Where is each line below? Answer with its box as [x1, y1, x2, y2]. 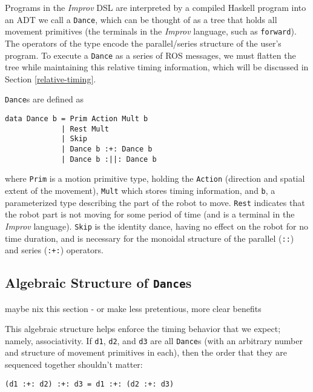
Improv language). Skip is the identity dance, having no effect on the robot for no [5, 219, 308, 232]
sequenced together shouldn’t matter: [5, 358, 143, 371]
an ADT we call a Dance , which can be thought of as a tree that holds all [5, 13, 277, 25]
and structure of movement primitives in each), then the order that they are [5, 346, 287, 359]
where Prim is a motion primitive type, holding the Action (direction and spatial [5, 172, 305, 185]
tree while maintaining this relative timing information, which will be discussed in [5, 61, 309, 73]
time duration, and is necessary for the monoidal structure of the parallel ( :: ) [5, 231, 294, 244]
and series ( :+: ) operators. [5, 244, 104, 256]
